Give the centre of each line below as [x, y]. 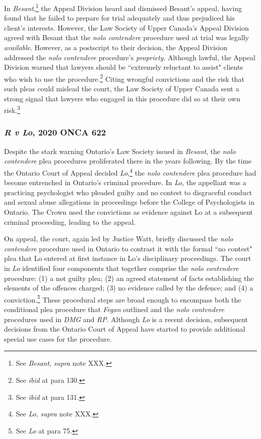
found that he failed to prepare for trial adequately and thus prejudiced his [119, 18]
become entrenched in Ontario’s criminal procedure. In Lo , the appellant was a [125, 182]
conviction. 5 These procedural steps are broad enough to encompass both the [123, 299]
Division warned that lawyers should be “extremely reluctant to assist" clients [123, 67]
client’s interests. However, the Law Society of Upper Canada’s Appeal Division [126, 27]
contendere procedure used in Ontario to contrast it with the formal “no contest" [128, 248]
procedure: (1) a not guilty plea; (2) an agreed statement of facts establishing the [129, 278]
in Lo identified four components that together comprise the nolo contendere [121, 268]
